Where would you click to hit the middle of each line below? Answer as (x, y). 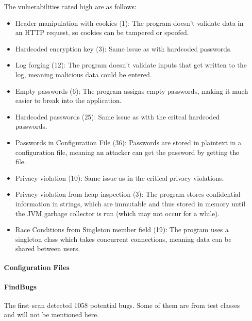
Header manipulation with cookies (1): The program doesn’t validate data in (129, 23)
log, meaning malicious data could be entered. (84, 74)
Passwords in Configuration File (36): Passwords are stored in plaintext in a (128, 142)
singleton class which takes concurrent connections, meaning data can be (123, 239)
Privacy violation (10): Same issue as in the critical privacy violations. (119, 177)
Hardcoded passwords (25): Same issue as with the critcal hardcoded (118, 116)
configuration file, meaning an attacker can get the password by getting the (127, 152)
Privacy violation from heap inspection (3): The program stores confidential (128, 194)
